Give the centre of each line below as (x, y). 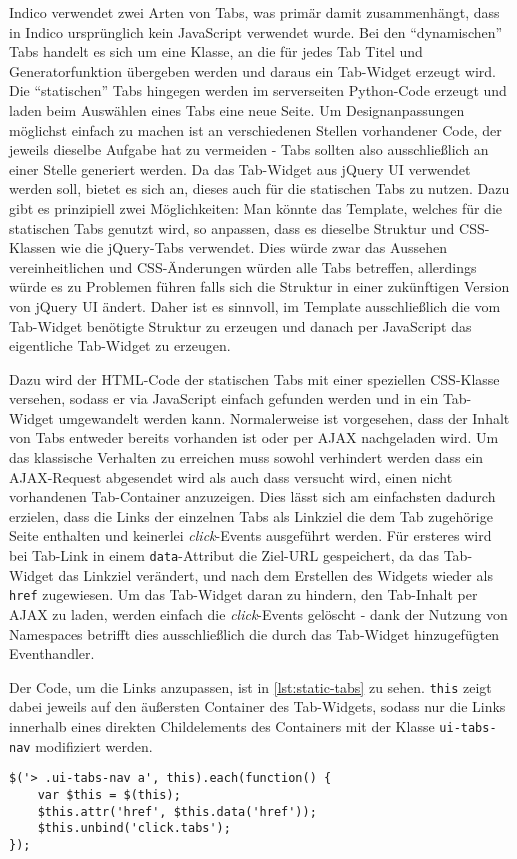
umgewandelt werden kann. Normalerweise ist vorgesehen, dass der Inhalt (284, 417)
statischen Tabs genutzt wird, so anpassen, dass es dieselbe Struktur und (232, 227)
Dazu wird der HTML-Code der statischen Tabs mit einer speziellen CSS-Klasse (254, 378)
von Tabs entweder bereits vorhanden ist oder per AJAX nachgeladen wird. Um (254, 437)
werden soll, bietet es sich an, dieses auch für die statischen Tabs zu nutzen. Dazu (259, 188)
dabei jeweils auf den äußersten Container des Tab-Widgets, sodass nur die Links (257, 706)
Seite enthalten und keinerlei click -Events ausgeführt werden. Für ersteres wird (250, 535)
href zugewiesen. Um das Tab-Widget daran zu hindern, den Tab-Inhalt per (243, 594)
